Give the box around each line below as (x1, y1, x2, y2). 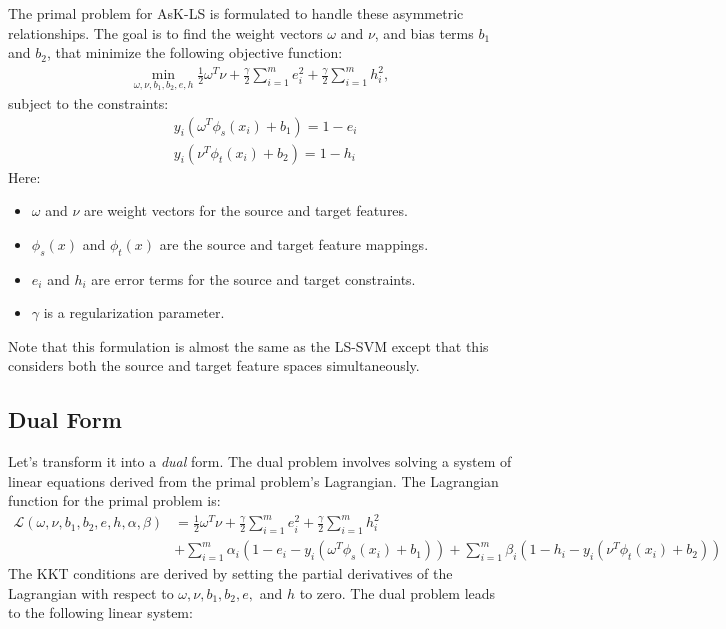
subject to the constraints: (8, 92, 169, 113)
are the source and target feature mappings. (159, 233, 429, 254)
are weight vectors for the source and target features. (84, 200, 408, 221)
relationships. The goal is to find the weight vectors (8, 22, 323, 43)
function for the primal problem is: (8, 490, 221, 511)
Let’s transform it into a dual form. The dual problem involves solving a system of (8, 451, 512, 472)
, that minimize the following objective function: (46, 42, 343, 63)
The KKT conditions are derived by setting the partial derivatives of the (8, 563, 453, 584)
